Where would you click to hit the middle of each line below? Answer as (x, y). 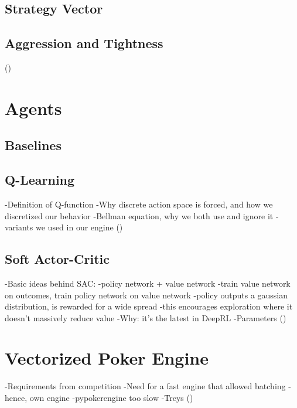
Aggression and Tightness (84, 43)
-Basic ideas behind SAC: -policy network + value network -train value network (148, 283)
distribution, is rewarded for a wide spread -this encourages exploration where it (149, 306)
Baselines (33, 145)
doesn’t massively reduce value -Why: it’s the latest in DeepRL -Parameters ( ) (146, 317)
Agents (33, 108)
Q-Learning (40, 180)
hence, (16, 398)
